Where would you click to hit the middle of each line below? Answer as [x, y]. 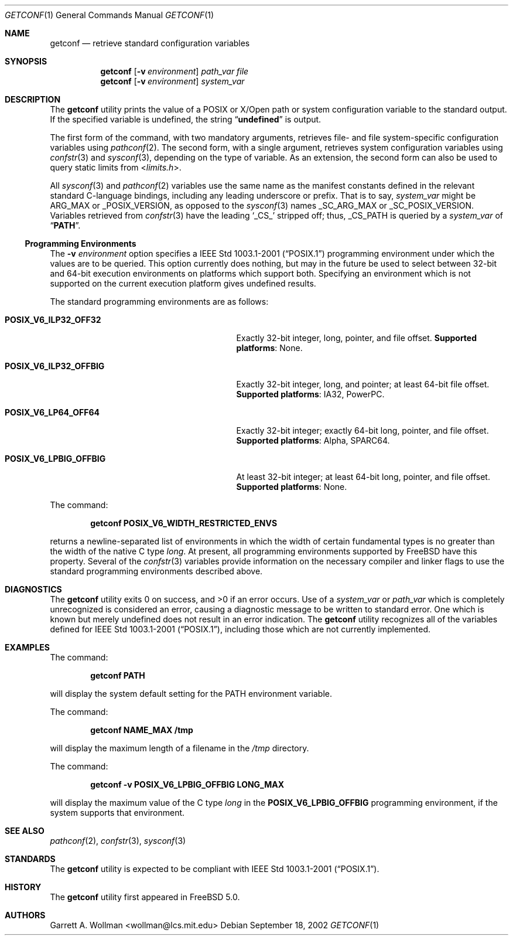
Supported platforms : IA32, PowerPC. [310, 394]
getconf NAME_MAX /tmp [142, 730]
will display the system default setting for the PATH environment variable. [191, 694]
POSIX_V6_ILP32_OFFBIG [55, 366]
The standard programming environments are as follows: [159, 302]
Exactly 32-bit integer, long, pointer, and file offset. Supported [357, 338]
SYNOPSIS [26, 61]
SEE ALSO [25, 831]
